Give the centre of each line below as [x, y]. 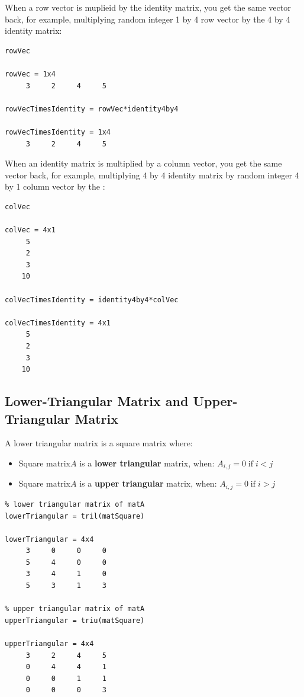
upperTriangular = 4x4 [49, 644]
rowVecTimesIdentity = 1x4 [58, 132]
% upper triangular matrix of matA [75, 609]
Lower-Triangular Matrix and [97, 401]
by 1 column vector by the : [55, 186]
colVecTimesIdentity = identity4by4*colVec [92, 300]
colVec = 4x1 [30, 230]
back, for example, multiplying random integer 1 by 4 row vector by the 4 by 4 [148, 19]
